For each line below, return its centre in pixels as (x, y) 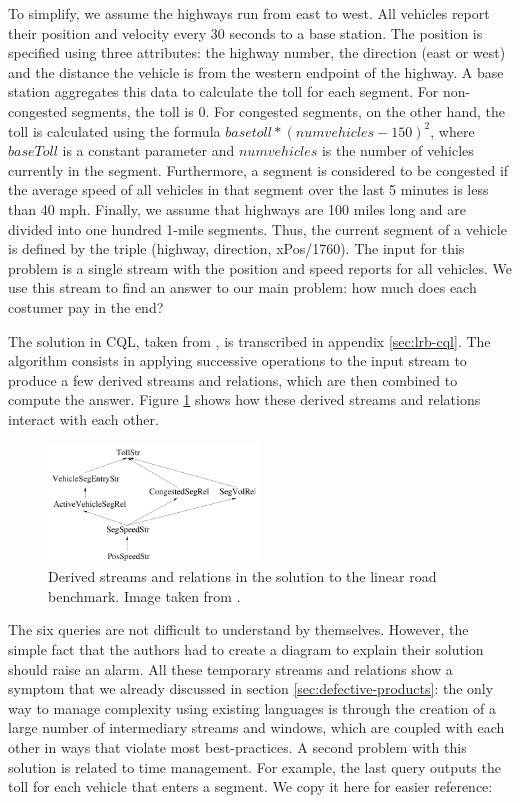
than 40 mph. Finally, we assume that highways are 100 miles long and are (237, 208)
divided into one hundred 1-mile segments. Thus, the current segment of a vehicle (257, 228)
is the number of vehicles (397, 150)
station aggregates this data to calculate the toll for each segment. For (223, 91)
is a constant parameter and (148, 150)
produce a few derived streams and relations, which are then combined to (233, 379)
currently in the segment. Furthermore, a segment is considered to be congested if (258, 169)
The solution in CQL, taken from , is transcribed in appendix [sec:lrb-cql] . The (249, 340)
